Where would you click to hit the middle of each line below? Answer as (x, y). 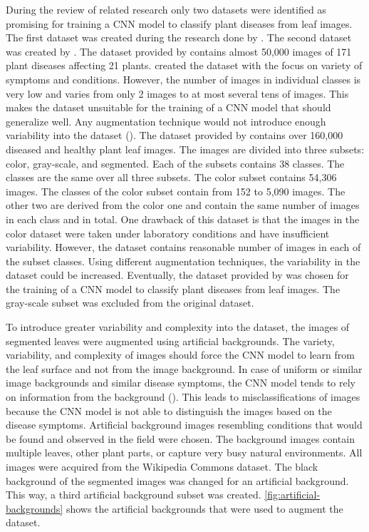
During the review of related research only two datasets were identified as (166, 9)
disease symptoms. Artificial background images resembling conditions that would (184, 425)
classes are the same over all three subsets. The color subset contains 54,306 (171, 177)
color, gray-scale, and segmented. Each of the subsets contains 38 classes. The (175, 163)
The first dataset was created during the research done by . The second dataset (179, 37)
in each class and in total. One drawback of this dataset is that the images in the (183, 219)
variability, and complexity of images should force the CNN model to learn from (180, 355)
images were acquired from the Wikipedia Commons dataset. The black (162, 466)
